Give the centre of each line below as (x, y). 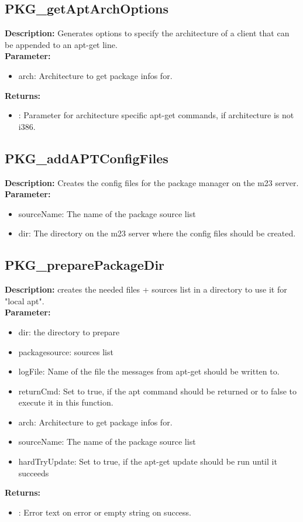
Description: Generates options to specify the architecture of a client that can (147, 33)
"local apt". (25, 301)
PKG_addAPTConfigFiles (87, 158)
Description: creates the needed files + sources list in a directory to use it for (146, 289)
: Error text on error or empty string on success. (105, 512)
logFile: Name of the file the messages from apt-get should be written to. (149, 371)
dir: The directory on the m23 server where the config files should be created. (157, 233)
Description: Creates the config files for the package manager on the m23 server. (152, 182)
